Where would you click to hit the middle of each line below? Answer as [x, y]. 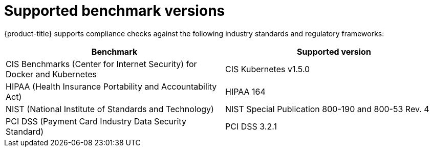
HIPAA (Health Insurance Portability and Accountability [111, 86]
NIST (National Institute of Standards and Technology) [110, 109]
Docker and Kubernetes [51, 74]
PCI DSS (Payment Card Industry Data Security [96, 121]
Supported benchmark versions [115, 11]
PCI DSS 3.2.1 [251, 126]
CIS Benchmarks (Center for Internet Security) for [101, 64]
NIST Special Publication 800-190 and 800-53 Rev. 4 [327, 109]
